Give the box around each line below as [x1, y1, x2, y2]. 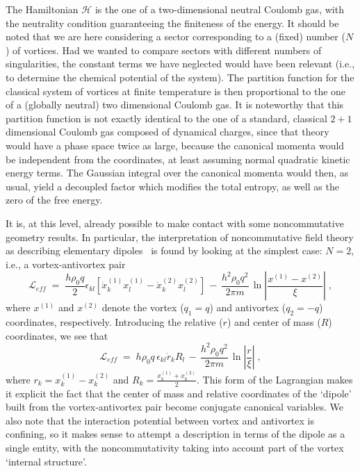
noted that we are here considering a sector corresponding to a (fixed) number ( [6, 29, 345, 44]
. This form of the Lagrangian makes [197, 372, 353, 386]
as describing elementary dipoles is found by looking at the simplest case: [6, 243, 322, 258]
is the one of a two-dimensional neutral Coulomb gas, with [95, 2, 344, 16]
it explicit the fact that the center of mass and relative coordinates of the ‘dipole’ [6, 386, 352, 400]
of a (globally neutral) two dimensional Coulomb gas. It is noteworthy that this [6, 97, 344, 112]
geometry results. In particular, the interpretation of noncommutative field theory [6, 229, 354, 244]
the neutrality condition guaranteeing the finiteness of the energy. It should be [6, 15, 339, 30]
